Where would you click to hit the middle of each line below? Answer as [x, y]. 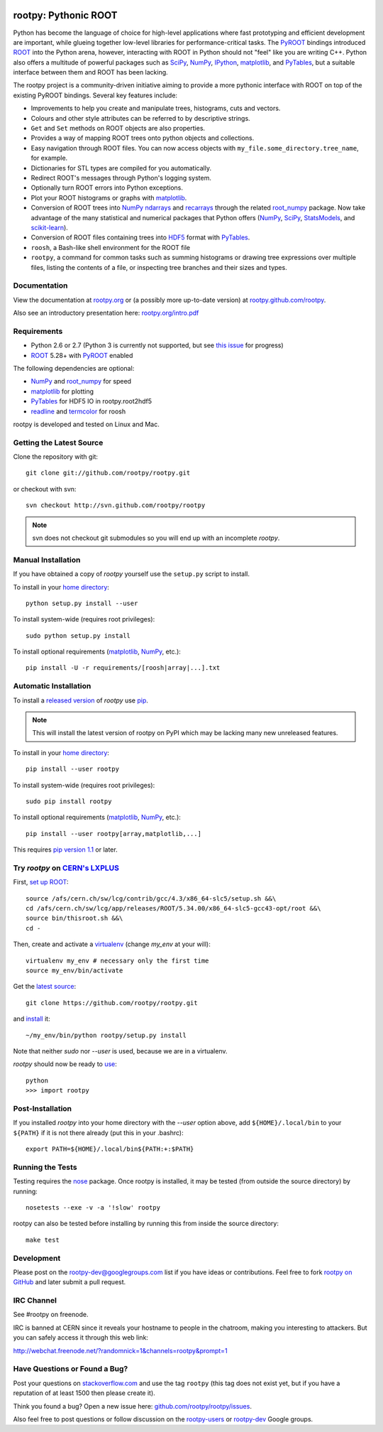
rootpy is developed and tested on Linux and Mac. [86, 424]
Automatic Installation [52, 686]
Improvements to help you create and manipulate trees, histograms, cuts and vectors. [156, 108]
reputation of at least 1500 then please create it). [84, 1393]
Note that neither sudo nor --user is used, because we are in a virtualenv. [120, 1051]
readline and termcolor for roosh [78, 411]
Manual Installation [47, 560]
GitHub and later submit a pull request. [70, 1282]
